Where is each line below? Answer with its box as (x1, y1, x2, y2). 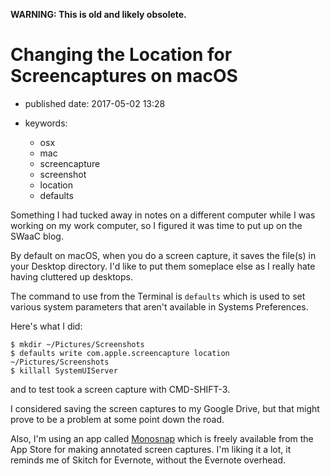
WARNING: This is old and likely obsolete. (10, 9, 187, 20)
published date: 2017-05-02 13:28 (24, 97, 166, 109)
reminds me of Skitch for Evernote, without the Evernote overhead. (10, 454, 287, 466)
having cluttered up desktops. (10, 270, 133, 283)
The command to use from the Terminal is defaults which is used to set (10, 290, 306, 302)
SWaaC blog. (10, 230, 64, 242)
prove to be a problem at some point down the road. (10, 413, 225, 425)
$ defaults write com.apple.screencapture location (10, 348, 230, 358)
